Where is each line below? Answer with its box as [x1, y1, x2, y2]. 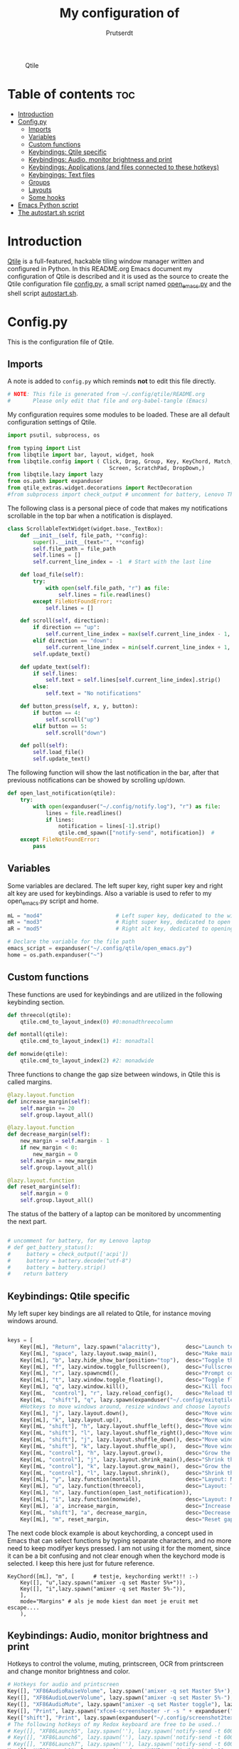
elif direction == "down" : [33, 637, 113, 645]
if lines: [45, 816, 75, 823]
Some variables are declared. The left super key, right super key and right [7, 881, 223, 889]
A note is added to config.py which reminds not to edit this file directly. [7, 377, 216, 386]
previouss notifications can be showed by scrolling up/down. [7, 776, 186, 785]
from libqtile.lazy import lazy [7, 471, 103, 479]
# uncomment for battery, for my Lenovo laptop [7, 1238, 152, 1245]
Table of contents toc [7, 86, 135, 103]
